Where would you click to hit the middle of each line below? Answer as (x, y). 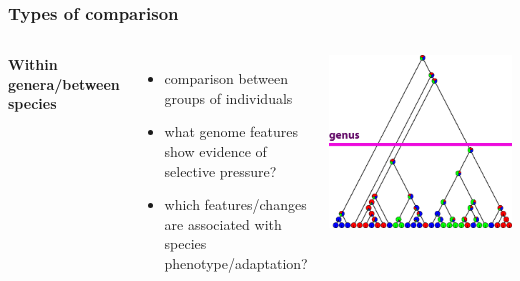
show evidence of (215, 151)
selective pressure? (220, 170)
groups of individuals (228, 97)
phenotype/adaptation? (236, 262)
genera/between (64, 83)
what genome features (231, 131)
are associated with (223, 223)
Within (33, 64)
